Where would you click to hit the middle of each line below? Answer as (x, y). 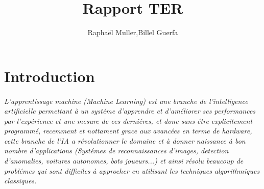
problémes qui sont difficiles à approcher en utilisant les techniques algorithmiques (132, 170)
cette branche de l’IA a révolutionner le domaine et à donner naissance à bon (125, 140)
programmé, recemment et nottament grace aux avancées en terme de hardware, (128, 131)
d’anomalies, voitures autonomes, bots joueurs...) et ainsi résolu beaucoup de (124, 161)
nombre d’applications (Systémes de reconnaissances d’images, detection (116, 151)
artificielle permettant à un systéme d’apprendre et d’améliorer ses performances (130, 111)
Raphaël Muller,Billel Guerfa (133, 32)
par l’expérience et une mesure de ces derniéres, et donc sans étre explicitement (128, 120)
